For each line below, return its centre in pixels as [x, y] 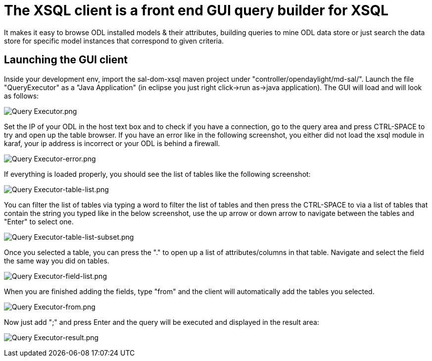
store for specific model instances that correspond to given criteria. [114, 41]
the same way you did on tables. [57, 260]
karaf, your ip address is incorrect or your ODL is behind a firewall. [112, 143]
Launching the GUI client [66, 60]
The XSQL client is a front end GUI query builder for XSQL [196, 10]
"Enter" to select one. [39, 221]
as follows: [22, 96]
